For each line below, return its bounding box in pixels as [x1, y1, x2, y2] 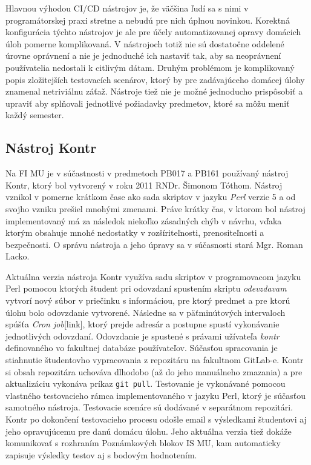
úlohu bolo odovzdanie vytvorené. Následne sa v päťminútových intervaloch [5, 306, 286, 318]
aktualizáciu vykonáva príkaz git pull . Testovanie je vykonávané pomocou [5, 377, 286, 390]
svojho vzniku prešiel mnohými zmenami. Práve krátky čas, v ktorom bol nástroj [5, 202, 306, 215]
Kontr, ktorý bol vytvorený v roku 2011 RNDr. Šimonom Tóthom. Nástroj [5, 178, 283, 191]
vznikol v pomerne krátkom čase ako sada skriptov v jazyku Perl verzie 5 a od [5, 190, 296, 203]
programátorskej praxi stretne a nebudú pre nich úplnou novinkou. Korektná [5, 13, 290, 26]
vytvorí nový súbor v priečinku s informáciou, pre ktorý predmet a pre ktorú [5, 294, 290, 307]
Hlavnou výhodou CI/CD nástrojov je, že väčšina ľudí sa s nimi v [5, 2, 249, 14]
